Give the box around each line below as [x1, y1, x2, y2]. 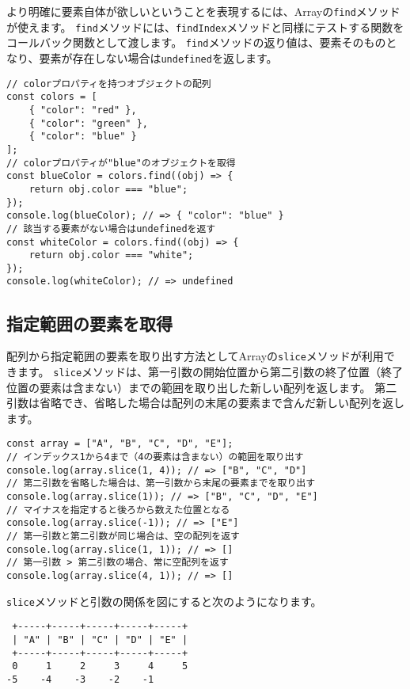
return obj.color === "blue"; [28, 183, 188, 195]
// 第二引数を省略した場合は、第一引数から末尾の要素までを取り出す [6, 478, 316, 489]
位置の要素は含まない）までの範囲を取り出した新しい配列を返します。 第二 [6, 379, 397, 395]
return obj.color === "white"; [28, 249, 194, 261]
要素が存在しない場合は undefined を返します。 [39, 49, 278, 66]
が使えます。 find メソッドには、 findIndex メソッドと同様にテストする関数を [6, 18, 404, 35]
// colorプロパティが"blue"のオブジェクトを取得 [6, 157, 236, 169]
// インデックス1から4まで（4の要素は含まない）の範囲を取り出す [6, 451, 304, 463]
